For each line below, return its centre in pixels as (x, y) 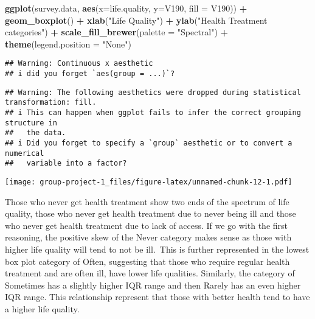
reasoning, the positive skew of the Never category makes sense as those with (148, 237)
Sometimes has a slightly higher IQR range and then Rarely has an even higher (153, 285)
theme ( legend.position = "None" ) (68, 44)
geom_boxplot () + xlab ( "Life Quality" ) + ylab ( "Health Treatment (136, 20)
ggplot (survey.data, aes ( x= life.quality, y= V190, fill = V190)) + (126, 8)
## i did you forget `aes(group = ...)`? (90, 74)
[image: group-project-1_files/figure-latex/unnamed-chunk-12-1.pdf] (149, 182)
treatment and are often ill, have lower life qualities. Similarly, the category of (150, 273)
